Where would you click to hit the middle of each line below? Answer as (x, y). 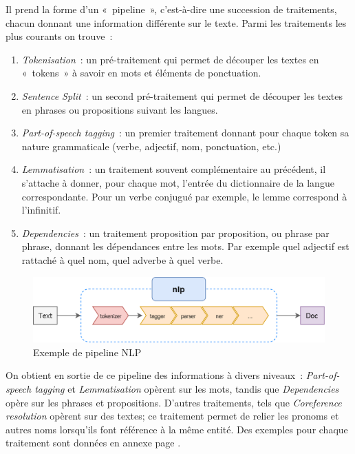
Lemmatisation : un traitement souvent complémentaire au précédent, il (174, 169)
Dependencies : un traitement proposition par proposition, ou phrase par (175, 233)
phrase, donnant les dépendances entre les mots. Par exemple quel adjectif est (185, 246)
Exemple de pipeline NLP (87, 352)
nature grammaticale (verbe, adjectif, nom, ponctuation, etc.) (151, 146)
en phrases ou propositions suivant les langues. (120, 109)
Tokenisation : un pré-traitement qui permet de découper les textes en (170, 59)
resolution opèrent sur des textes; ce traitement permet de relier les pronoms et (172, 416)
